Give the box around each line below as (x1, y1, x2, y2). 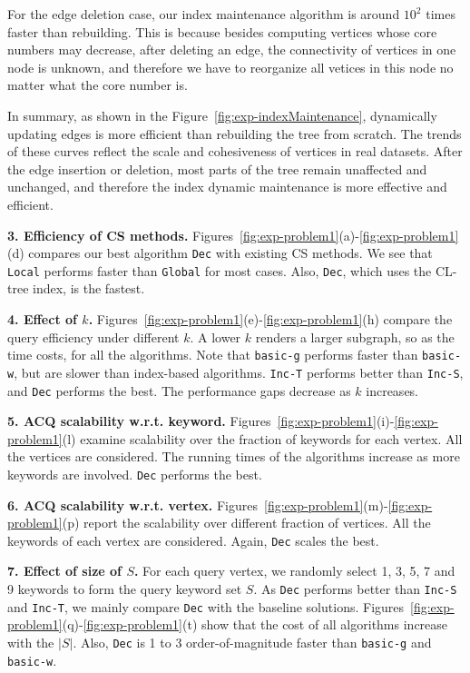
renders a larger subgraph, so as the (255, 327, 455, 346)
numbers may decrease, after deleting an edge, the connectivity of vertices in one (7, 40, 456, 59)
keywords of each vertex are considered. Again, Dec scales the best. (7, 530, 379, 549)
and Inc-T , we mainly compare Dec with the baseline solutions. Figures (7, 597, 405, 616)
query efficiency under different (7, 327, 180, 346)
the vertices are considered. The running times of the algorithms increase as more (7, 447, 460, 466)
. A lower (190, 327, 241, 346)
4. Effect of (7, 310, 77, 329)
